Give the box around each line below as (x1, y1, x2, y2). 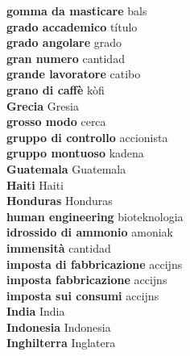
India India (6, 303, 65, 320)
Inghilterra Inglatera (6, 334, 116, 351)
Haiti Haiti (6, 176, 64, 193)
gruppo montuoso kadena (6, 144, 144, 161)
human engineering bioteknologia (6, 207, 184, 224)
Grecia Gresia (6, 97, 79, 114)
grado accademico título (6, 18, 138, 35)
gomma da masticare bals (6, 2, 147, 19)
